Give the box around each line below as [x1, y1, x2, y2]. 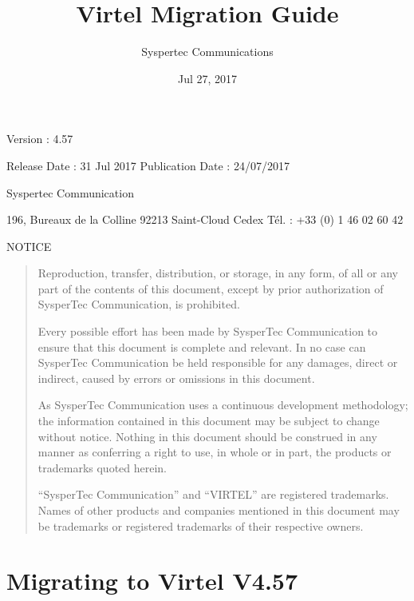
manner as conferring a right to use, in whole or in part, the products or [37, 444, 392, 460]
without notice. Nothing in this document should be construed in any [37, 428, 377, 444]
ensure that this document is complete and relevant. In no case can [37, 338, 366, 355]
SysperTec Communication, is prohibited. [37, 296, 240, 312]
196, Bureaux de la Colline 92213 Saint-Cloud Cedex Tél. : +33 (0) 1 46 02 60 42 [6, 211, 404, 228]
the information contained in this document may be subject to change [37, 412, 380, 429]
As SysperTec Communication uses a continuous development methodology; [37, 396, 408, 413]
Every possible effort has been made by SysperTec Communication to [37, 323, 378, 340]
